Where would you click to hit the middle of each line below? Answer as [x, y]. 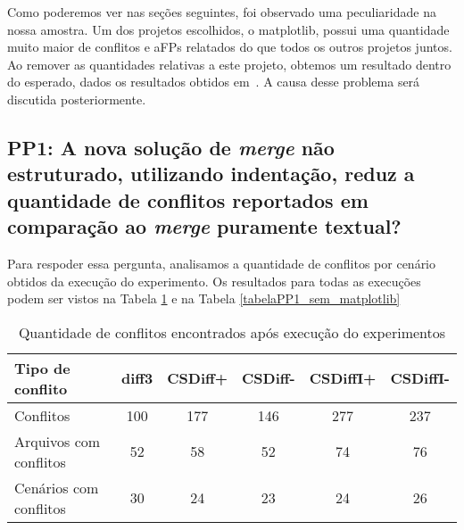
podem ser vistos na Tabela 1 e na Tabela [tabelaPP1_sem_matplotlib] [204, 298]
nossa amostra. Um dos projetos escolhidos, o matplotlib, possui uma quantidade [228, 29]
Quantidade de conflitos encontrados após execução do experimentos [232, 332]
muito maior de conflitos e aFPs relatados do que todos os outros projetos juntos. [230, 47]
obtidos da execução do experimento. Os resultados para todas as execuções [214, 281]
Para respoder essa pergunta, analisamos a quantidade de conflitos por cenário [222, 263]
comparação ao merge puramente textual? [204, 226]
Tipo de [42, 368]
